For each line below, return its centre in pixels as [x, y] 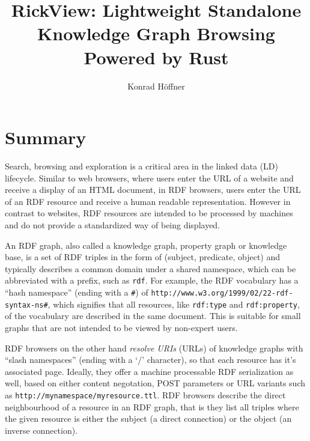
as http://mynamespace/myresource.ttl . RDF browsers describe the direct [145, 394]
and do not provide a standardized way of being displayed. [113, 225]
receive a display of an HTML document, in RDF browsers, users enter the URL [153, 190]
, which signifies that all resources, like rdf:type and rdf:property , [174, 304]
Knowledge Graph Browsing [156, 33]
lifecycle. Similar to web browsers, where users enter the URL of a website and [149, 178]
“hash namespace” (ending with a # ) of [77, 292]
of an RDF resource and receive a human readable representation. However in [148, 201]
